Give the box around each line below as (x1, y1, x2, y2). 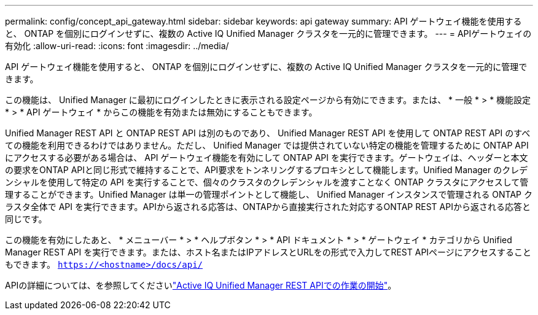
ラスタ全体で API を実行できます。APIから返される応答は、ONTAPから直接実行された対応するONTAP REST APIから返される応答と (5, 201, 531, 212)
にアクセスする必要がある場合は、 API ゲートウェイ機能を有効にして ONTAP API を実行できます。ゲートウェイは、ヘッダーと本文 (5, 152, 528, 163)
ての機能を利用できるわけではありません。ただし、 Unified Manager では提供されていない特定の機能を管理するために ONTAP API (5, 140, 529, 150)
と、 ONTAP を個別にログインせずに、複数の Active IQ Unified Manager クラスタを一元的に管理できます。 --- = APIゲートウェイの (5, 28, 532, 39)
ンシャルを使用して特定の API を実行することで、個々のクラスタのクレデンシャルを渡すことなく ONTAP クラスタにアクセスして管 (5, 177, 529, 187)
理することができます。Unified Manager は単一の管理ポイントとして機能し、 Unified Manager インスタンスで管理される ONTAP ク (5, 189, 532, 200)
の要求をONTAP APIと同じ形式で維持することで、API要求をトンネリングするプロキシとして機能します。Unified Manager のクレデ (5, 165, 528, 175)
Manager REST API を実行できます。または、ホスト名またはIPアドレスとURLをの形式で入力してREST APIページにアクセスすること (5, 247, 532, 257)
